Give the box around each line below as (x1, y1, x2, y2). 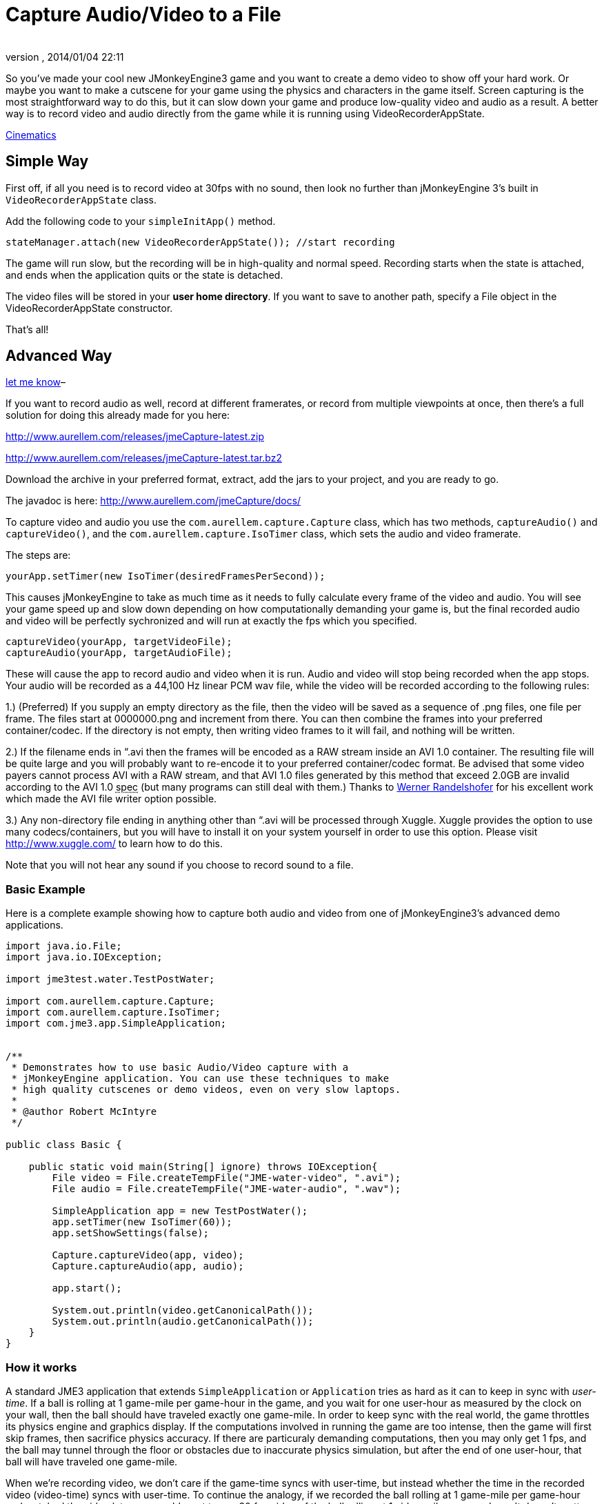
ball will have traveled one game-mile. (6, 1455, 178, 1467)
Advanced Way (6, 347, 112, 365)
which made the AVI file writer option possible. (6, 793, 217, 805)
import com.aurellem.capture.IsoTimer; (6, 1007, 221, 1018)
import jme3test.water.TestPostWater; (6, 973, 215, 985)
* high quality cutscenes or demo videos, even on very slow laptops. (11, 1084, 401, 1096)
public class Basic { (6, 1139, 122, 1151)
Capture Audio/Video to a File (6, 3, 281, 26)
